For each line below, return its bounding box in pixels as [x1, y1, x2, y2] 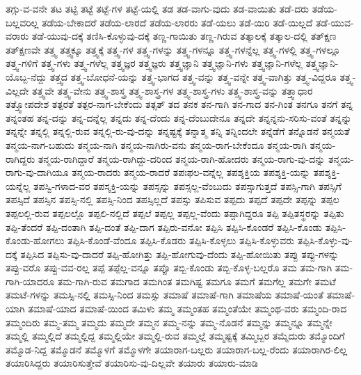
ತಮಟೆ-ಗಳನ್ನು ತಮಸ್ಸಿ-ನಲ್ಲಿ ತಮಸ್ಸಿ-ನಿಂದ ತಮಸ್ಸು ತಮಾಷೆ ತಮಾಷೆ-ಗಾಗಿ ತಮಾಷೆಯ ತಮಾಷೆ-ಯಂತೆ [6, 287, 324, 302]
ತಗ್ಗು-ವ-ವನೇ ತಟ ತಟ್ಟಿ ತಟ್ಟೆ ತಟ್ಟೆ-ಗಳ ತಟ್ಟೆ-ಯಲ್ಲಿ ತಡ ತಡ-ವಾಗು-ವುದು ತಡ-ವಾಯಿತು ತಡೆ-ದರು [6, 1, 310, 15]
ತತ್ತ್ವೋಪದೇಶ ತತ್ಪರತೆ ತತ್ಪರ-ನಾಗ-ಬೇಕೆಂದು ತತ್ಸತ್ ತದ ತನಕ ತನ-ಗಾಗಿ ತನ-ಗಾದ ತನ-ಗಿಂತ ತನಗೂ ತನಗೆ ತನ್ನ [6, 97, 353, 111]
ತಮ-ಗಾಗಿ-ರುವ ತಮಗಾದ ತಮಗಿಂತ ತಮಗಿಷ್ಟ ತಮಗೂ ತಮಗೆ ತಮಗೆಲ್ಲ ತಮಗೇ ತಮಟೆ [57, 273, 337, 288]
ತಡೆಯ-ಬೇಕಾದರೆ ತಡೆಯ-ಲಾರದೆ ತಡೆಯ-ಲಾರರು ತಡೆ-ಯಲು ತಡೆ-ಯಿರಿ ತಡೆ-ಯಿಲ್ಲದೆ [41, 15, 313, 29]
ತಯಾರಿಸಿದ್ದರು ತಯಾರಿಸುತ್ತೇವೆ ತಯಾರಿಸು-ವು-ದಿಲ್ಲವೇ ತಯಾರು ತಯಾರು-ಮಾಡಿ [6, 356, 258, 370]
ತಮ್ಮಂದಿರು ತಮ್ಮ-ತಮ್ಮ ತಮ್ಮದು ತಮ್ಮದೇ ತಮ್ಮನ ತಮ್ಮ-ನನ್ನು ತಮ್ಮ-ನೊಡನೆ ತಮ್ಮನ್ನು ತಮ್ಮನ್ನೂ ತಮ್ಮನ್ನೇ [6, 314, 332, 329]
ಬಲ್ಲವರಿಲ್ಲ [6, 15, 39, 29]
